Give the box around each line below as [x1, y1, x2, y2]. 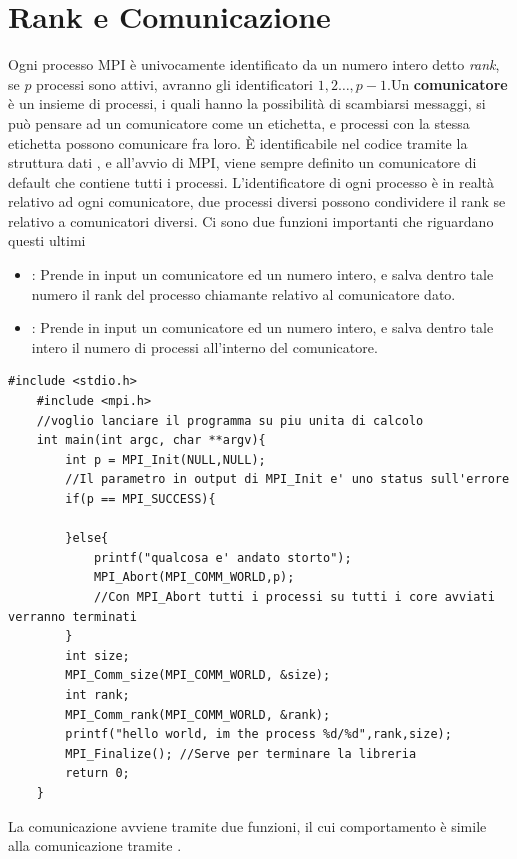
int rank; [65, 687, 130, 702]
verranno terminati [8, 609, 137, 624]
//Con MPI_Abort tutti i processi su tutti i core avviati [93, 589, 495, 604]
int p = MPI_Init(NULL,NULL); [65, 452, 266, 467]
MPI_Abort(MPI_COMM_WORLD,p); [93, 570, 295, 585]
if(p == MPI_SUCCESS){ [65, 492, 216, 506]
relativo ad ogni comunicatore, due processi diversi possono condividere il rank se [8, 191, 506, 212]
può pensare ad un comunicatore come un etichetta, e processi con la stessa [8, 112, 470, 133]
